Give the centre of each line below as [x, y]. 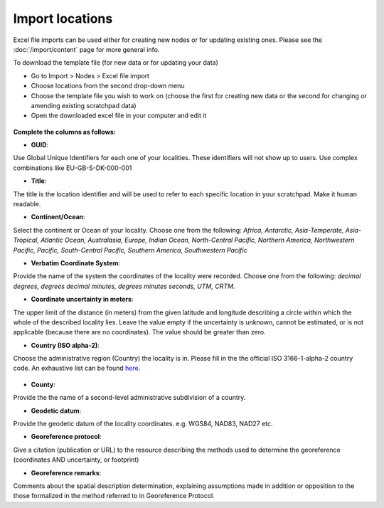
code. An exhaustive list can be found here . [77, 368]
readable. [27, 204]
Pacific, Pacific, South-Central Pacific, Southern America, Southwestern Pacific [130, 250]
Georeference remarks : [66, 472]
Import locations [63, 18]
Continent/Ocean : [58, 217]
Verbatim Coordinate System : [76, 263]
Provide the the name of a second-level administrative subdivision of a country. [129, 398]
